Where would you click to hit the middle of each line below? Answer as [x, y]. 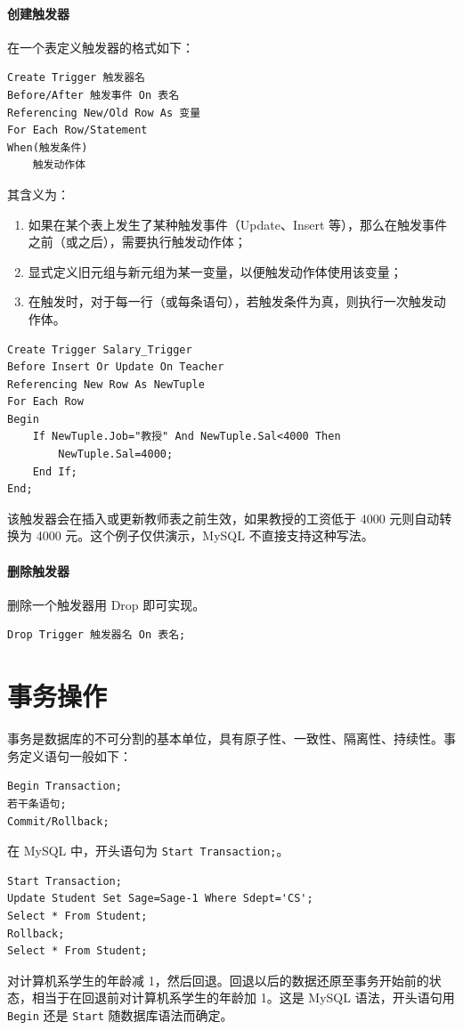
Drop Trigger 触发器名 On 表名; [97, 635]
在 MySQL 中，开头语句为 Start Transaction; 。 [148, 851]
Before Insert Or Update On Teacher [116, 367]
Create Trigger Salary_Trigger [100, 349]
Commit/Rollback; [58, 821]
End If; [55, 471]
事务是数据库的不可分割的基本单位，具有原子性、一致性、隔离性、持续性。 [225, 738]
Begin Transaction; [65, 787]
